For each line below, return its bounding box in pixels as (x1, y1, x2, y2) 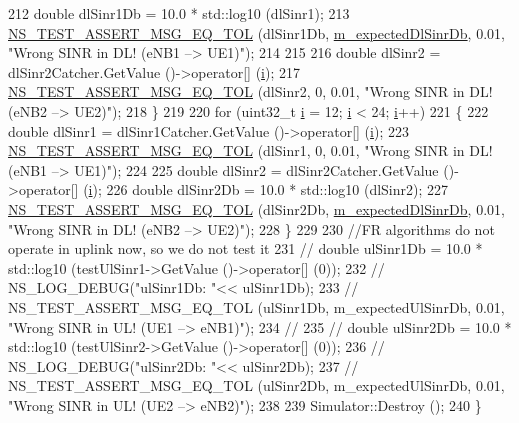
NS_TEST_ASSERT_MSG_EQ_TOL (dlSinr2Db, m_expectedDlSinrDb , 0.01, (8, 198, 505, 219)
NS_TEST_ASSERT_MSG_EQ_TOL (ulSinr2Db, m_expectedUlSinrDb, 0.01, (8, 375, 505, 396)
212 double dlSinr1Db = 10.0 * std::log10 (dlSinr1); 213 (8, 3, 350, 23)
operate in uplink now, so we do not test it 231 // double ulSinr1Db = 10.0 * (8, 238, 483, 259)
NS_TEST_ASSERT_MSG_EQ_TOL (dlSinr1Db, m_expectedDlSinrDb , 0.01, (8, 22, 505, 43)
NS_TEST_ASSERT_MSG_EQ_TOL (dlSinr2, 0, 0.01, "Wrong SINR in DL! (8, 81, 493, 102)
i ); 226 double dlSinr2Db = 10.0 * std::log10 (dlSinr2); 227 (88, 179, 449, 200)
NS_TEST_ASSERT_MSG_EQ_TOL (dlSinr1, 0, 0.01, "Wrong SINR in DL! (8, 140, 493, 161)
